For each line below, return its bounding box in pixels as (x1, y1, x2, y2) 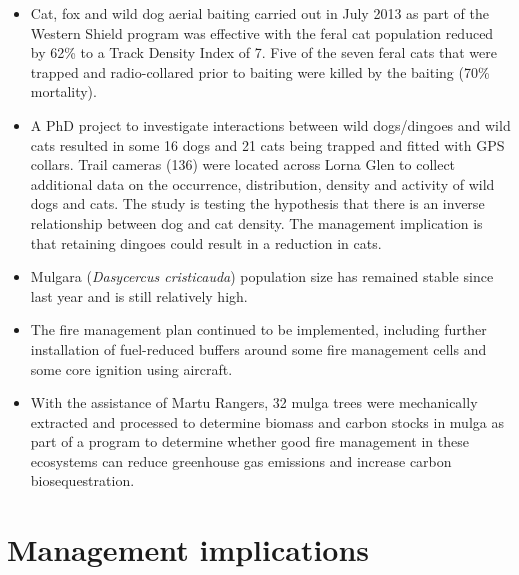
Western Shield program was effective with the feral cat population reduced (30, 22, 494, 43)
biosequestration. (30, 470, 135, 491)
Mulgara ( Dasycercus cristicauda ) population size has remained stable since (30, 266, 494, 287)
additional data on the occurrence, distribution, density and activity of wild (30, 173, 495, 194)
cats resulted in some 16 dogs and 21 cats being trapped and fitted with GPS (30, 134, 505, 155)
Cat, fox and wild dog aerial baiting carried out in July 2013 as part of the (30, 3, 489, 23)
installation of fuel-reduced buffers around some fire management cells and (30, 338, 487, 359)
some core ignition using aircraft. (30, 358, 233, 379)
